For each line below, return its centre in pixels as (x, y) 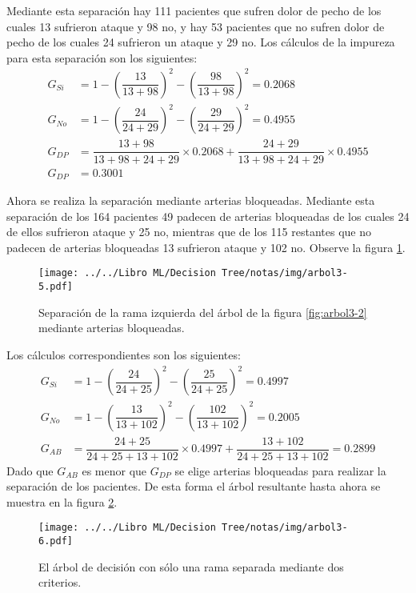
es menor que (114, 470)
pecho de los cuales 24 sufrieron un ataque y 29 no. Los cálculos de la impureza (201, 42)
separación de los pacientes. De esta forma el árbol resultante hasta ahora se (194, 486)
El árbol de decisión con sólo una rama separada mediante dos (191, 566)
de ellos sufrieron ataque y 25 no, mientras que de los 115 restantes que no (189, 232)
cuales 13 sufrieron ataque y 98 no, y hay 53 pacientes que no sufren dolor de (196, 26)
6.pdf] (56, 541)
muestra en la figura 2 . (62, 501)
